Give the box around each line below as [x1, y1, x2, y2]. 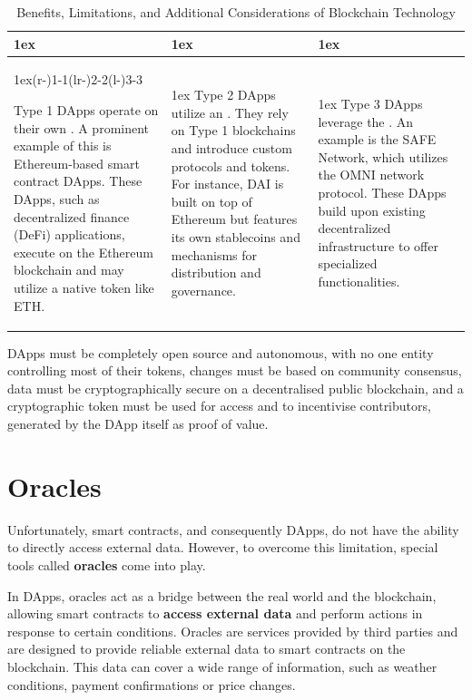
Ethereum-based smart [14, 153, 140, 172]
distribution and [171, 263, 261, 282]
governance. [171, 280, 236, 299]
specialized [318, 254, 378, 273]
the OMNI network [318, 165, 425, 184]
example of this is [14, 136, 112, 155]
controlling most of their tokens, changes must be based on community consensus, [7, 361, 462, 380]
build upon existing [318, 200, 426, 219]
